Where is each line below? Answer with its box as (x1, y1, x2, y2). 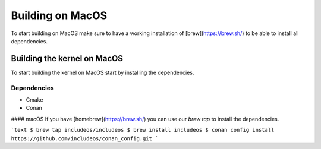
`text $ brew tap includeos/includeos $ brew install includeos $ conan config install (11, 126, 275, 134)
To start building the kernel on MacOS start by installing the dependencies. (11, 69, 194, 76)
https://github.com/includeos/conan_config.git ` (11, 135, 159, 142)
